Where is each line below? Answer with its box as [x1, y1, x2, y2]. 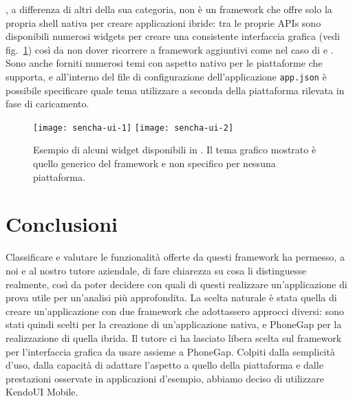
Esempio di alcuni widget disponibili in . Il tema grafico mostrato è [33, 142, 317, 157]
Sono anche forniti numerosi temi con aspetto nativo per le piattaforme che [6, 56, 323, 70]
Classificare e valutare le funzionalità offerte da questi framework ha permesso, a [6, 250, 345, 264]
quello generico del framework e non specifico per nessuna [33, 156, 276, 171]
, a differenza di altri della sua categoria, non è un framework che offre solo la [6, 2, 332, 16]
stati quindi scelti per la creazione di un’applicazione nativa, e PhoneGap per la [6, 317, 342, 332]
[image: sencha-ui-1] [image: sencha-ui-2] [33, 122, 234, 133]
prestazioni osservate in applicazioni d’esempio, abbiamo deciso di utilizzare [6, 371, 324, 385]
